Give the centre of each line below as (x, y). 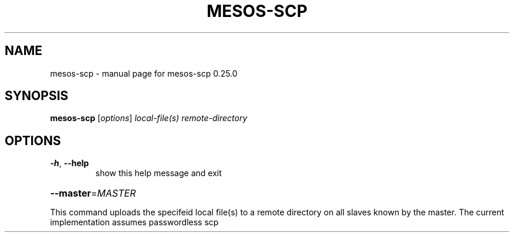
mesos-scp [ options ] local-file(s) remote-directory (149, 118)
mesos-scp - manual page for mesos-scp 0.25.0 (144, 73)
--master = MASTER (93, 193)
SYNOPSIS (37, 96)
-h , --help (70, 163)
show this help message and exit (158, 173)
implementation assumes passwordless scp (134, 222)
